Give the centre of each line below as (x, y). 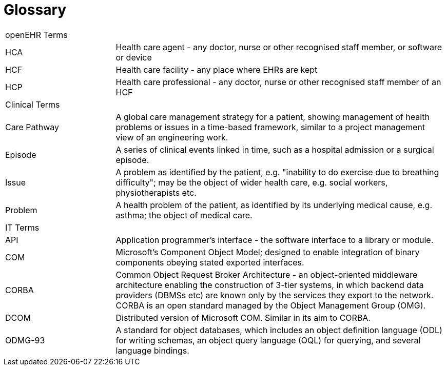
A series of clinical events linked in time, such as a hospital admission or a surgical (275, 149)
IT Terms (22, 227)
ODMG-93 (25, 340)
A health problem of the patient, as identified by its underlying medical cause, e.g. (274, 205)
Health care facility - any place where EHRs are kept (217, 69)
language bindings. (152, 350)
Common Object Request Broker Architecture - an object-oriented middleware (267, 274)
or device (134, 57)
